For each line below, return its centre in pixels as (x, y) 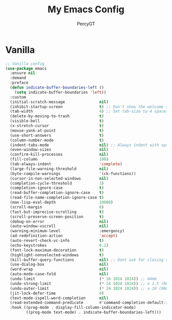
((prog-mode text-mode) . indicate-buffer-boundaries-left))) (93, 312)
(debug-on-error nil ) (59, 221)
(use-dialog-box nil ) (59, 264)
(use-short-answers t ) (57, 135)
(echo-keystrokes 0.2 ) (59, 245)
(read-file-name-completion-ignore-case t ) (57, 198)
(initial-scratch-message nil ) (59, 102)
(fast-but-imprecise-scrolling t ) (57, 212)
